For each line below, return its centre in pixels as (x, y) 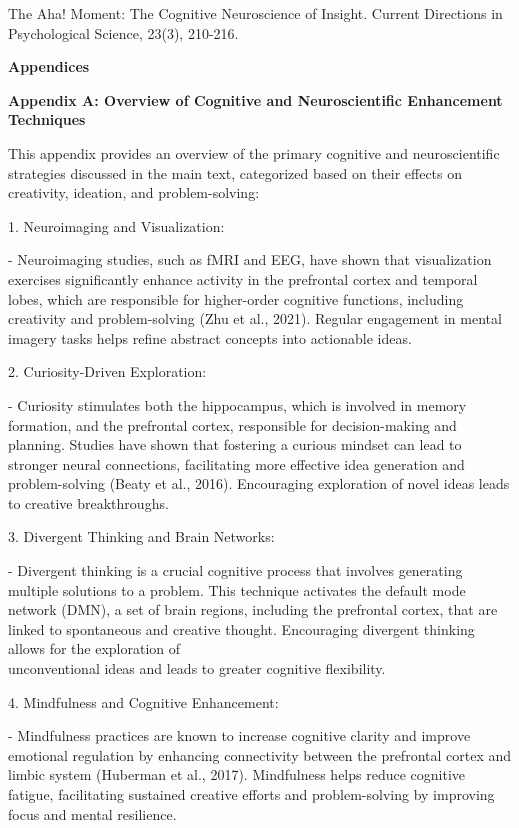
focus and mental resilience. (92, 813)
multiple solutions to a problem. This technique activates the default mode (237, 589)
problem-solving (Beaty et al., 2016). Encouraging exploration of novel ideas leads (259, 483)
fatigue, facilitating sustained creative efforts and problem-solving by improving (251, 794)
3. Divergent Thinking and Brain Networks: (141, 536)
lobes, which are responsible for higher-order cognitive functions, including (236, 298)
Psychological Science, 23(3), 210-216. (123, 32)
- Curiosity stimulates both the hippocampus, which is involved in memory (237, 404)
